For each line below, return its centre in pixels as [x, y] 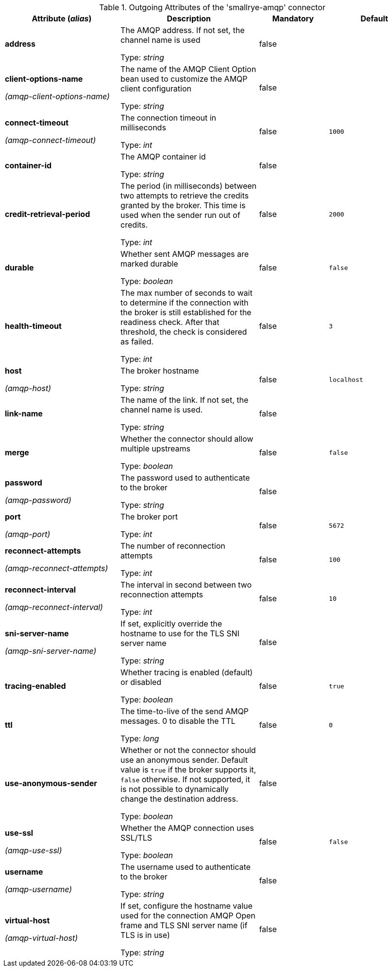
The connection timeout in [169, 118]
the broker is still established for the [186, 312]
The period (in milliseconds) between [189, 186]
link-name [24, 414]
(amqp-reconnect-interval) [54, 607]
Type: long [140, 738]
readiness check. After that [170, 322]
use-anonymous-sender [51, 783]
